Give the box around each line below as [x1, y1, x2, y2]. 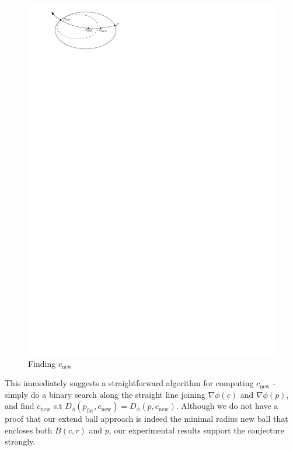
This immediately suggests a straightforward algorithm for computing [5, 377, 254, 389]
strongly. [5, 435, 36, 447]
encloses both [5, 424, 53, 436]
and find [5, 400, 34, 412]
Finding [28, 357, 56, 369]
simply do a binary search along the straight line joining [5, 388, 205, 400]
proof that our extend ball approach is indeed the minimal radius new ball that [5, 412, 288, 425]
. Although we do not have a [176, 400, 278, 412]
